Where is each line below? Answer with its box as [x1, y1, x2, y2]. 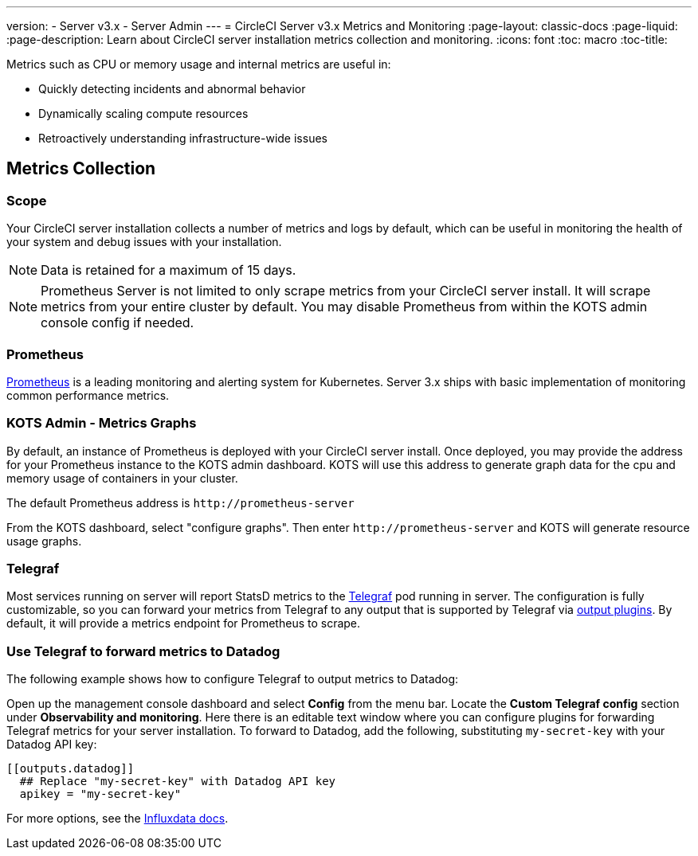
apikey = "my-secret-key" [19, 788, 182, 801]
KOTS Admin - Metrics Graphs [6, 415, 197, 432]
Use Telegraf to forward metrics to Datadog [6, 643, 280, 659]
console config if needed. [41, 315, 194, 331]
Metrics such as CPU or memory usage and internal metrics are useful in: [6, 57, 391, 71]
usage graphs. [6, 534, 82, 548]
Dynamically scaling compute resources [38, 107, 249, 120]
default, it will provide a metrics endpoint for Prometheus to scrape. [6, 616, 361, 631]
